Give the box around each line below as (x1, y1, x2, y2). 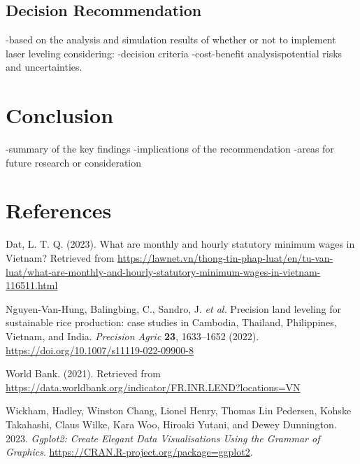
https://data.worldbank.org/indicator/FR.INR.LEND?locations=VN (6, 379, 301, 394)
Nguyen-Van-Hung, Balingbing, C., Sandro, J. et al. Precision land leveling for (6, 301, 341, 316)
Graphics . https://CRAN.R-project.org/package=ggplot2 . (6, 444, 253, 459)
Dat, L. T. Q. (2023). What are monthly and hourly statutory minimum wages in (6, 237, 355, 251)
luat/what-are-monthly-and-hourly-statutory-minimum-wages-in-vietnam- (6, 264, 321, 279)
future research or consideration (6, 155, 142, 169)
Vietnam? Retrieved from (6, 251, 115, 265)
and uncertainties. (6, 59, 82, 74)
